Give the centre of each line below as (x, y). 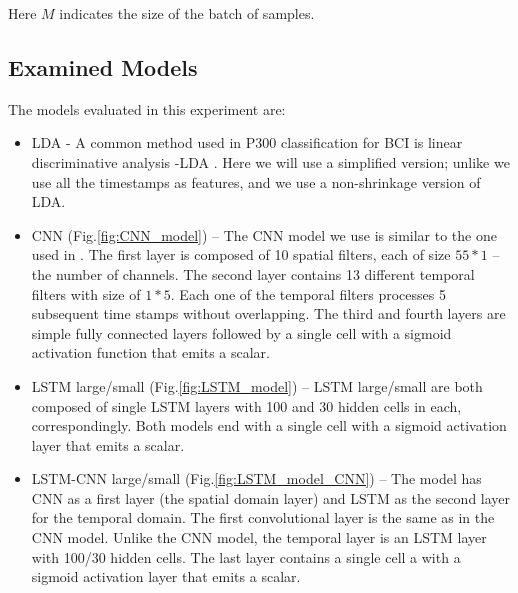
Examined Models (103, 66)
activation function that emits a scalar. (150, 352)
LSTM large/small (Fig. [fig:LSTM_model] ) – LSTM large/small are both (257, 385)
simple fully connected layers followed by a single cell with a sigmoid (241, 332)
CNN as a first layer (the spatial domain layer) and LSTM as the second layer (271, 497)
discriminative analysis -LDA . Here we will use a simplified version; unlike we (270, 161)
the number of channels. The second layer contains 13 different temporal (253, 273)
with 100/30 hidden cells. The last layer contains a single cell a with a (246, 556)
